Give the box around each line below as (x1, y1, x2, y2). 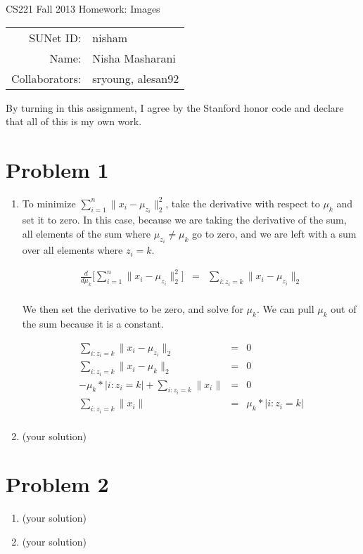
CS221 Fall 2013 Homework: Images (6, 1, 160, 15)
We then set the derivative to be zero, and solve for (22, 302, 243, 316)
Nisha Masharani (92, 49, 176, 66)
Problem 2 (6, 470, 109, 498)
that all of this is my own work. (6, 114, 142, 129)
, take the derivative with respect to (165, 195, 320, 210)
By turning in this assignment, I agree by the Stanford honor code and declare (6, 100, 344, 115)
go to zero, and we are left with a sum (192, 226, 357, 240)
